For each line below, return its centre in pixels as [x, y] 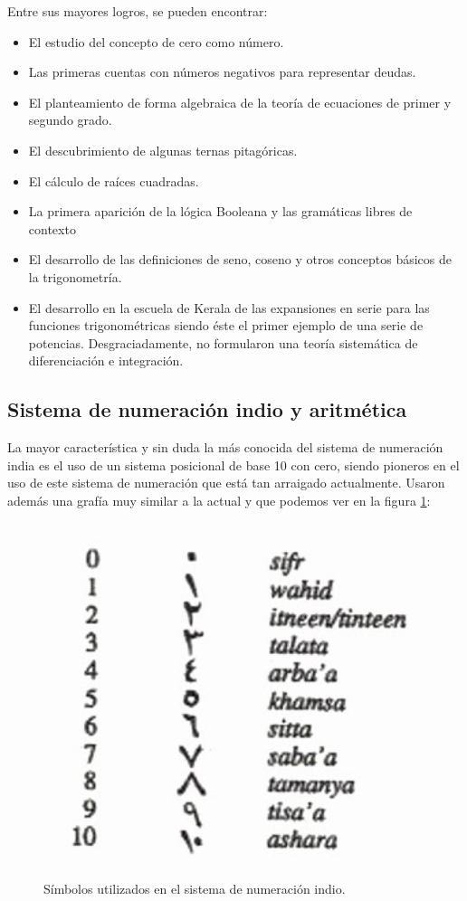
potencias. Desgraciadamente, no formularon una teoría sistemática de [223, 342]
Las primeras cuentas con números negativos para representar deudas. [222, 72]
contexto [52, 228]
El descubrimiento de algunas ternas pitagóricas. [163, 150]
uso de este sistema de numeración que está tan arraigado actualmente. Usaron [226, 483]
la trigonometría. [75, 276]
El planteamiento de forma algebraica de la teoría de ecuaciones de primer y [240, 102]
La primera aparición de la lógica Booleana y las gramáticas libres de [220, 211]
